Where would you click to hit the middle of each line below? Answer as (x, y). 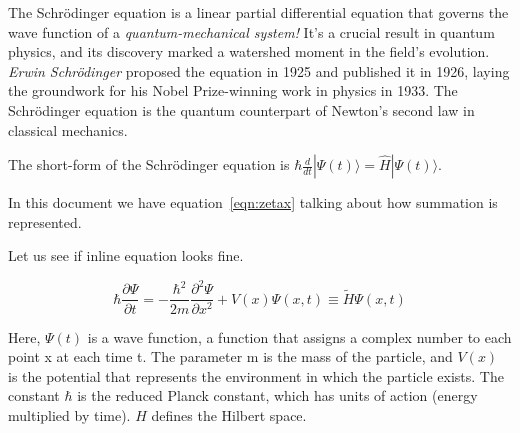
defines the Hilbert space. (229, 415)
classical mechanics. (68, 129)
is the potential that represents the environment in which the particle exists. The (256, 375)
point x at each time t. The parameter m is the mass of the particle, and (230, 356)
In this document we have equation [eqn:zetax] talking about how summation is (253, 202)
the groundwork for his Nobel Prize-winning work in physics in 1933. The (233, 90)
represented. (45, 221)
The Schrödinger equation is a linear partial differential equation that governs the (258, 12)
